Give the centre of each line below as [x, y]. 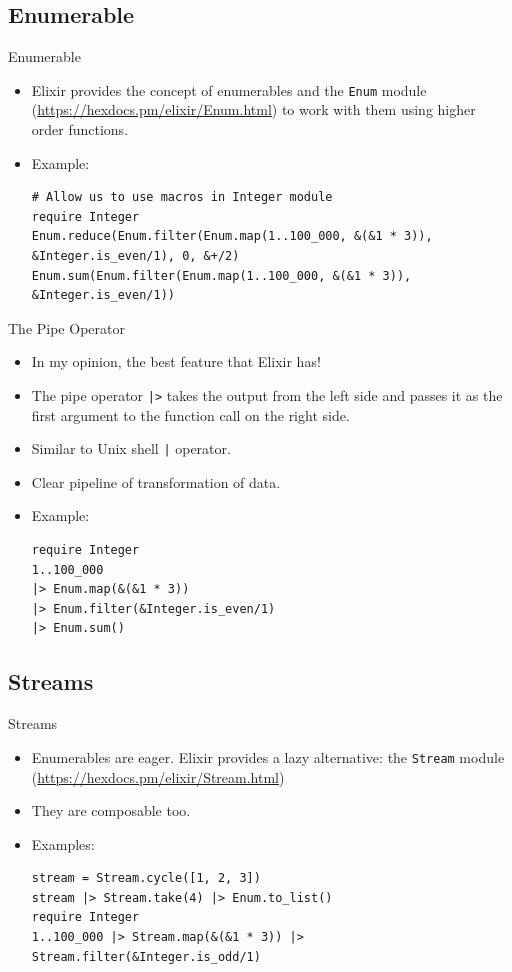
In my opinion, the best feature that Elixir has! [176, 361]
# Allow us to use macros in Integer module [182, 197]
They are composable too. [111, 810]
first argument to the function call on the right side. [190, 414]
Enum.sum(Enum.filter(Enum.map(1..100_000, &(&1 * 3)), [221, 275]
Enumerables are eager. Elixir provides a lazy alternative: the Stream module [268, 756]
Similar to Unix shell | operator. [131, 448]
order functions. [80, 129]
